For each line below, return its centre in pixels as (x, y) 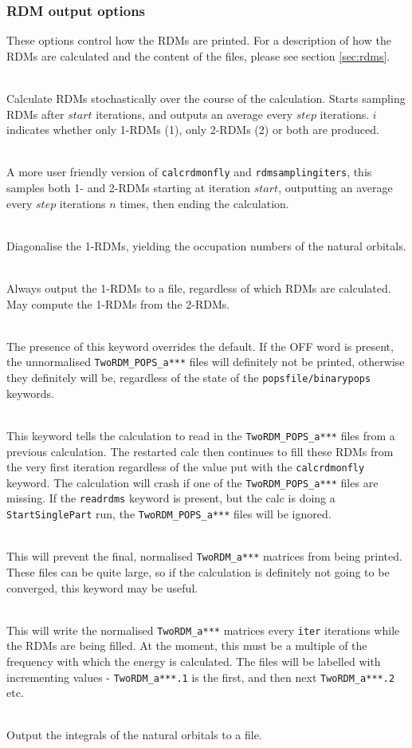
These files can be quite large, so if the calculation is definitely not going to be (198, 572)
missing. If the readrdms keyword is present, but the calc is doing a (171, 498)
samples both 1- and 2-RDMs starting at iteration (129, 188)
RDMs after (35, 114)
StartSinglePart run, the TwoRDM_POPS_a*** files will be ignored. (169, 514)
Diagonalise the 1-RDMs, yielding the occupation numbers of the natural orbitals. (206, 245)
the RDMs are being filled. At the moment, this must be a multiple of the (187, 646)
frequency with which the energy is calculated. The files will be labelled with (194, 661)
